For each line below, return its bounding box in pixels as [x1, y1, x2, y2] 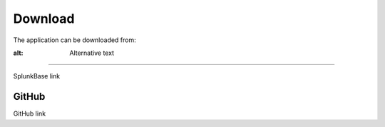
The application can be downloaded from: [13, 36, 137, 44]
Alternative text [69, 49, 114, 57]
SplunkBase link [13, 72, 61, 81]
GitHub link [13, 109, 46, 118]
